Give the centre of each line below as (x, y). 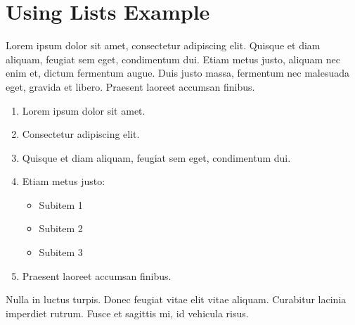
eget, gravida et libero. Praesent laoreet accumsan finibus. (130, 86)
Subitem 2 (61, 228)
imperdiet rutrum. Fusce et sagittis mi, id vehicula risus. (127, 313)
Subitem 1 (61, 204)
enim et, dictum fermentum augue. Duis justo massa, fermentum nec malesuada (178, 73)
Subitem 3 (61, 252)
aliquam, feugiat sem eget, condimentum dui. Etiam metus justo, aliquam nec (173, 59)
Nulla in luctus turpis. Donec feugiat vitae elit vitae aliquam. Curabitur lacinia (176, 299)
